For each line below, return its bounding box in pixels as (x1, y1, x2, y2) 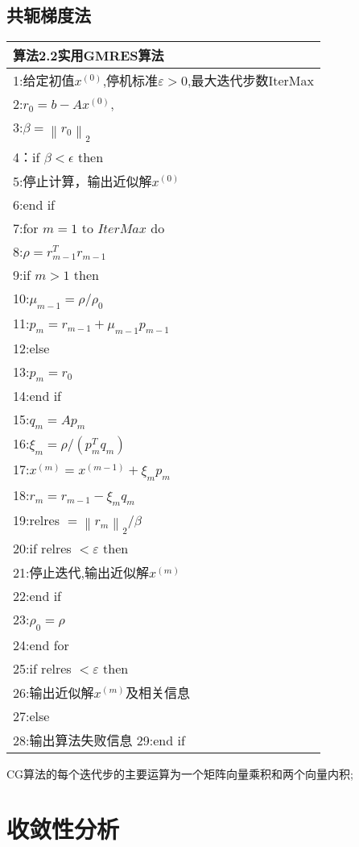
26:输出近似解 (13, 682, 94, 702)
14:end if (13, 386, 62, 406)
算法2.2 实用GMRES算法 (13, 46, 164, 65)
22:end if (13, 586, 62, 606)
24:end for (13, 635, 69, 654)
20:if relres (13, 539, 72, 558)
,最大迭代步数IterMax (187, 71, 314, 90)
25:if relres (13, 658, 72, 678)
